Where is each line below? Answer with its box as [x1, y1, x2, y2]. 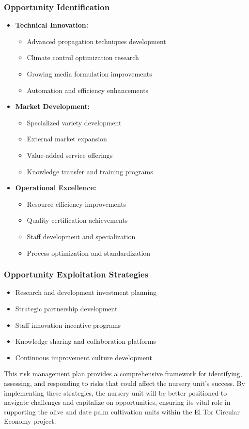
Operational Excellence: [15, 183, 96, 193]
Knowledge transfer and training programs [27, 166, 153, 176]
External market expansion [27, 134, 107, 144]
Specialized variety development [27, 117, 122, 127]
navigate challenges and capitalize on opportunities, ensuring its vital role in [4, 397, 231, 407]
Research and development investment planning [15, 287, 157, 297]
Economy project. [4, 416, 56, 426]
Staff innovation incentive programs [15, 320, 121, 330]
